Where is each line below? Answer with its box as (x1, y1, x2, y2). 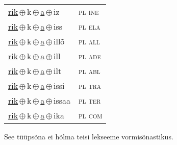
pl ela (79, 20, 100, 32)
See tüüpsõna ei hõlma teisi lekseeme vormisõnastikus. (4, 131, 173, 141)
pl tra (79, 80, 102, 91)
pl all (79, 35, 100, 47)
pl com (79, 109, 103, 121)
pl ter (79, 94, 101, 106)
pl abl (79, 65, 100, 77)
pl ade (79, 50, 101, 62)
